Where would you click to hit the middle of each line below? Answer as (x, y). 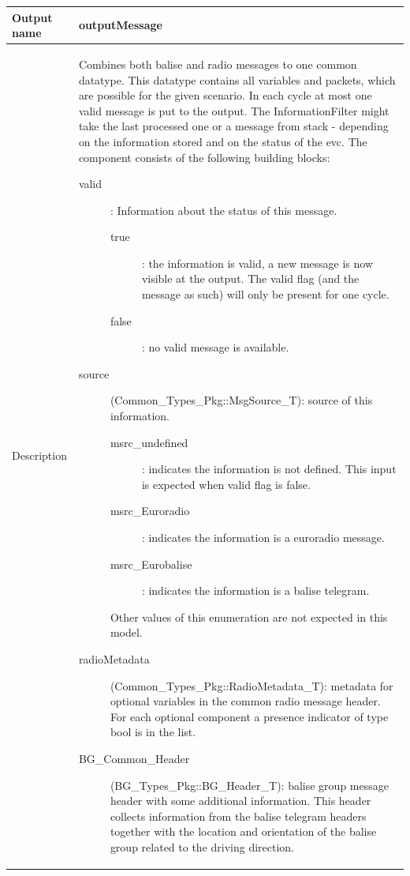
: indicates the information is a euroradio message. (263, 537)
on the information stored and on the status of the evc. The (223, 141)
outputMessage (120, 25)
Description (39, 455)
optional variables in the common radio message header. (245, 701)
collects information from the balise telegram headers (238, 816)
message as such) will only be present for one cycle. (265, 294)
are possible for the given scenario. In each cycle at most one (225, 95)
